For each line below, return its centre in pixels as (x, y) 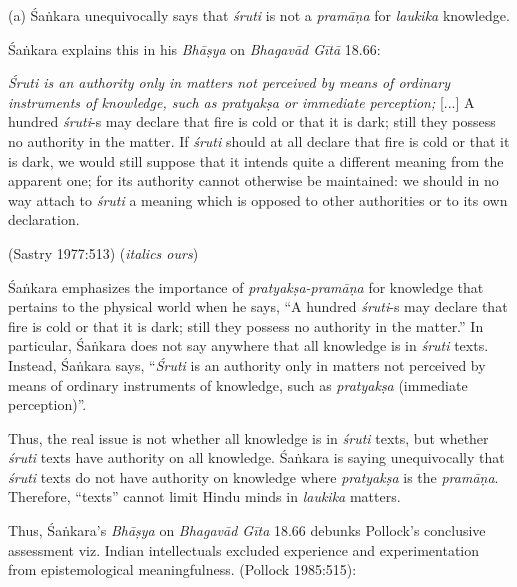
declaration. (44, 219)
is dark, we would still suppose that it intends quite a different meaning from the (256, 160)
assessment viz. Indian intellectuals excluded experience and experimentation (244, 549)
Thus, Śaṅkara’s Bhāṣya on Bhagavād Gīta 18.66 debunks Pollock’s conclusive (247, 530)
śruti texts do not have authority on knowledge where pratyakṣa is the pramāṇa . (253, 476)
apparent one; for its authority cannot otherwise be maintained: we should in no (253, 180)
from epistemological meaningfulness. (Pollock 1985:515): (182, 569)
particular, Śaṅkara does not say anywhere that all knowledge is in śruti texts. (248, 345)
